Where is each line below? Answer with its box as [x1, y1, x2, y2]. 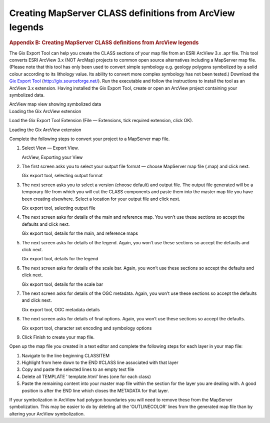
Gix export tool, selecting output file [21, 205, 96, 211]
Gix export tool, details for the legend [21, 256, 98, 262]
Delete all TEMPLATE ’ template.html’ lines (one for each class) [21, 373, 151, 379]
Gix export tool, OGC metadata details [21, 306, 100, 312]
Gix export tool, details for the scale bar [21, 281, 103, 287]
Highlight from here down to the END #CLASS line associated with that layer [21, 359, 178, 365]
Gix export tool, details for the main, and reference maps [21, 230, 138, 236]
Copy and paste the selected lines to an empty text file [21, 366, 134, 372]
